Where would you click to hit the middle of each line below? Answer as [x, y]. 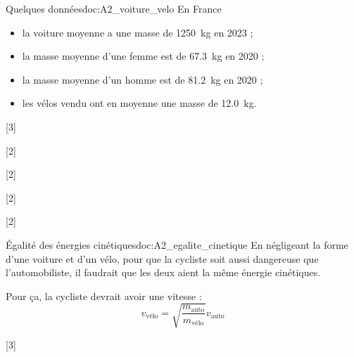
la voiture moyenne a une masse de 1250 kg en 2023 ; [138, 32]
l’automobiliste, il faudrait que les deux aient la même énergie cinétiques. [163, 272]
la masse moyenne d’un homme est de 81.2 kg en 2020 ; [143, 79]
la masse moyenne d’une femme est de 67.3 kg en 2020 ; [143, 56]
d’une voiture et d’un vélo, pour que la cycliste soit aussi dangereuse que [162, 258]
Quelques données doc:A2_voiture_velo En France [114, 8]
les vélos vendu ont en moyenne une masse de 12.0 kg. [139, 103]
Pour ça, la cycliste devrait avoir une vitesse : [104, 296]
